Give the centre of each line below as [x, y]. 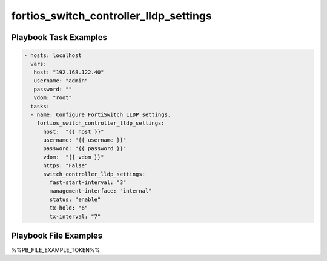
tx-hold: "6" [69, 208]
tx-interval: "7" [75, 216]
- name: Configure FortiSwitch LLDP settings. [101, 114]
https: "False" [66, 166]
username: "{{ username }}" [85, 140]
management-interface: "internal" [101, 191]
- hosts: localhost [53, 55]
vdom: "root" [53, 98]
